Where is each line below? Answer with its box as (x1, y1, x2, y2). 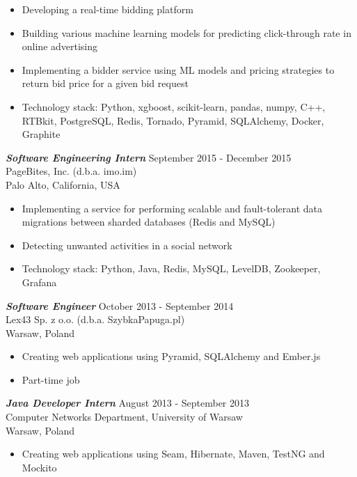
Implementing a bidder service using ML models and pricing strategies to (22, 62, 335, 77)
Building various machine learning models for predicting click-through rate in (22, 25, 351, 40)
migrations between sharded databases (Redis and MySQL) (22, 214, 276, 229)
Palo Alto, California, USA (6, 177, 120, 191)
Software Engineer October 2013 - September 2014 (6, 298, 234, 313)
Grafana (22, 274, 57, 289)
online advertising (22, 39, 98, 54)
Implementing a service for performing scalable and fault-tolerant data (22, 201, 323, 215)
